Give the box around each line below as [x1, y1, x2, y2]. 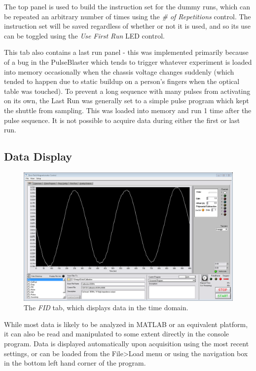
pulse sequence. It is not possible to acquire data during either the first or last [4, 115, 240, 125]
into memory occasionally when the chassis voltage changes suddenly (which [4, 66, 234, 77]
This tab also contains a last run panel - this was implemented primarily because [4, 47, 249, 57]
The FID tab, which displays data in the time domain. [24, 302, 188, 313]
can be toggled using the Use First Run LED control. [4, 30, 165, 41]
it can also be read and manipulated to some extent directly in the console [4, 329, 229, 339]
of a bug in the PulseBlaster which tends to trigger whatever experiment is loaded [4, 56, 252, 67]
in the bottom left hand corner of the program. [4, 358, 146, 368]
